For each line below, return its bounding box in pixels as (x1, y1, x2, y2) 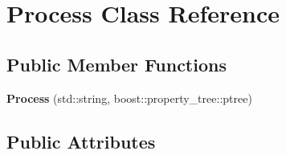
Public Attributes (6, 128, 156, 153)
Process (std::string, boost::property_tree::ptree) (6, 89, 252, 106)
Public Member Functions (6, 51, 227, 76)
